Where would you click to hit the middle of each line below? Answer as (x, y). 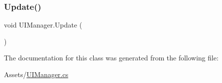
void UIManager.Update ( (43, 25)
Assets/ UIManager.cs (36, 74)
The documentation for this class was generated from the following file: (111, 58)
